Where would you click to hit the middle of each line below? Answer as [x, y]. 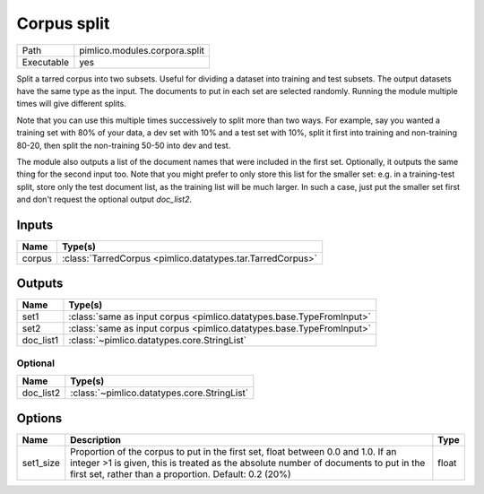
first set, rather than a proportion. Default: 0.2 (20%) [181, 473]
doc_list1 [40, 341]
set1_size [41, 463]
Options [39, 418]
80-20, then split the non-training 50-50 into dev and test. [124, 145]
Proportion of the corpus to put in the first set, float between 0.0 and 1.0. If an [233, 451]
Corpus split [63, 23]
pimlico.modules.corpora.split [142, 50]
